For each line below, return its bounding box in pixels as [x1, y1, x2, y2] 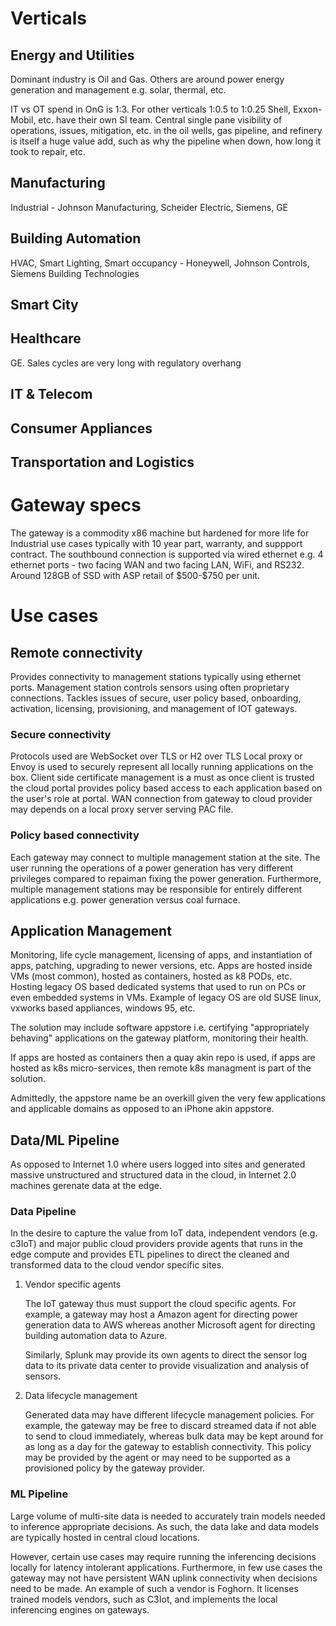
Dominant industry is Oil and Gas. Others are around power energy [10, 73, 285, 85]
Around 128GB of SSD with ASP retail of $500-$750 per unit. [10, 569, 260, 581]
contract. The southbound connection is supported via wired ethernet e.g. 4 [10, 548, 324, 560]
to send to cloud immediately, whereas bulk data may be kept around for [24, 1430, 324, 1442]
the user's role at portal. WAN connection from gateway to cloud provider [10, 793, 313, 805]
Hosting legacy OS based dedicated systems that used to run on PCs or [10, 981, 307, 993]
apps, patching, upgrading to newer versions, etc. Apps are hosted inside [10, 960, 313, 972]
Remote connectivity [10, 644, 143, 661]
